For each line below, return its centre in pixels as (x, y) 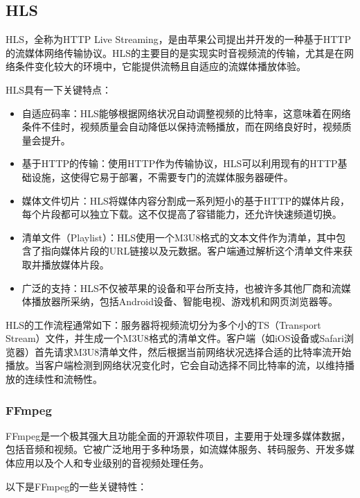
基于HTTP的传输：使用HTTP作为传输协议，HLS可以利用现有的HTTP (180, 163)
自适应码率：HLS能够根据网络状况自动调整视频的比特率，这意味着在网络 (186, 113)
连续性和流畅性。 (63, 379)
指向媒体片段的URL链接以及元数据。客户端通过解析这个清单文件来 (192, 251)
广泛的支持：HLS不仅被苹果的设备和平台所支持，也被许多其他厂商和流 (181, 287)
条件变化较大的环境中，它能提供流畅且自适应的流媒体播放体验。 (160, 66)
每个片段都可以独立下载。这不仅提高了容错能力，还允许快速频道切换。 (182, 214)
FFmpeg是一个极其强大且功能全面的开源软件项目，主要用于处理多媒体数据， (178, 435)
